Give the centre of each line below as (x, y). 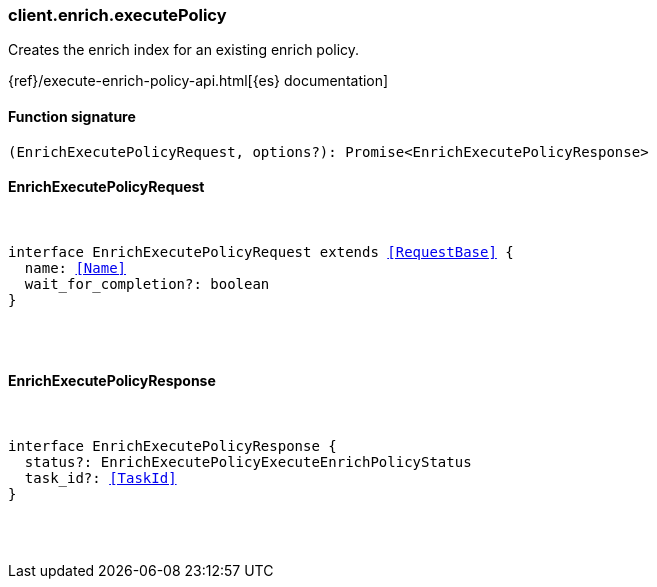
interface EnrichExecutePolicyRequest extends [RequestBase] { (261, 251)
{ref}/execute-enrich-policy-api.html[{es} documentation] (198, 81)
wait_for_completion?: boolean (147, 283)
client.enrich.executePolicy (117, 15)
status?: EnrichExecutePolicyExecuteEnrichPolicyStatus (248, 462)
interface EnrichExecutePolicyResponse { (172, 446)
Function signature (72, 116)
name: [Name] (75, 267)
